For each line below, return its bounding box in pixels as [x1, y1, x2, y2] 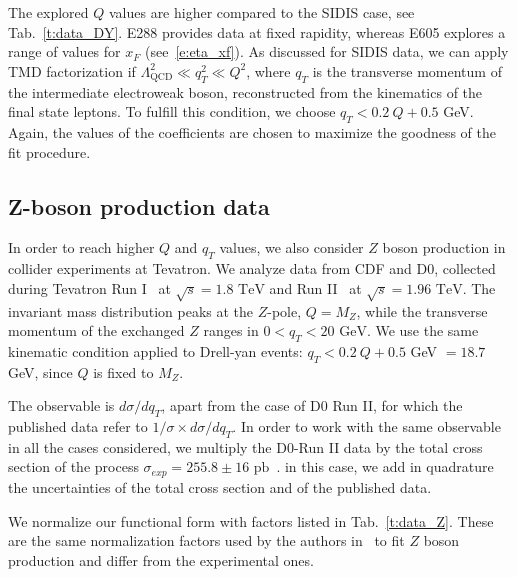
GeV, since [8, 361, 73, 382]
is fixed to [93, 361, 154, 382]
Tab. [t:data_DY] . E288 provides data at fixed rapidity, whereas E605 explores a [8, 21, 506, 42]
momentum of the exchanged [8, 320, 185, 341]
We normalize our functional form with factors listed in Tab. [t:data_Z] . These [8, 510, 494, 531]
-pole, [267, 300, 302, 321]
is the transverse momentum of [312, 60, 502, 81]
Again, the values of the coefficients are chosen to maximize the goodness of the [8, 121, 497, 142]
